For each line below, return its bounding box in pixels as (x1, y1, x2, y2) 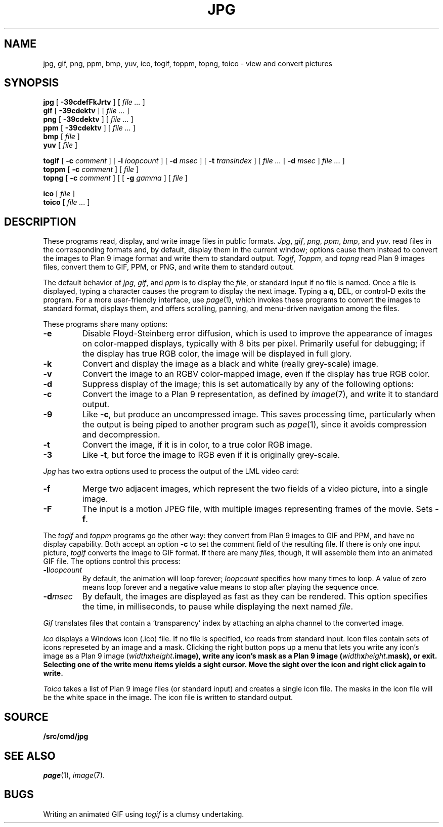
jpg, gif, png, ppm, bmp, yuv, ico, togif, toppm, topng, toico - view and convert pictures (43, 59, 332, 68)
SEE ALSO (4, 749, 56, 762)
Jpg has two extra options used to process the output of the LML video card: (43, 467, 299, 476)
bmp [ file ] (43, 132, 80, 141)
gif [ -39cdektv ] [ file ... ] (43, 106, 129, 115)
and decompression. (82, 429, 160, 440)
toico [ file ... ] (43, 198, 90, 207)
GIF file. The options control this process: (43, 557, 181, 566)
